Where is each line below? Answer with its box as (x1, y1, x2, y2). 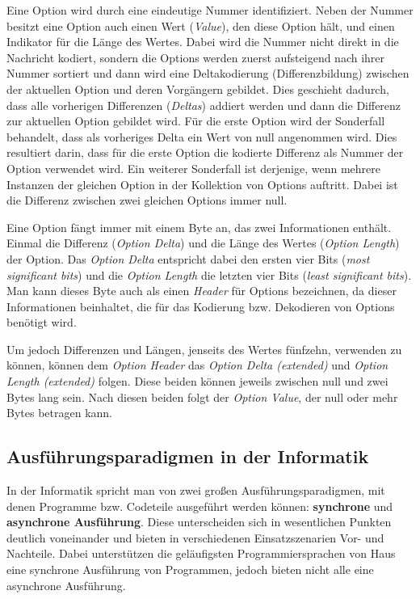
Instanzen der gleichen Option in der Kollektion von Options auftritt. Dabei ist (6, 175, 398, 192)
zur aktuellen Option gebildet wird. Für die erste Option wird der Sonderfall (6, 112, 385, 129)
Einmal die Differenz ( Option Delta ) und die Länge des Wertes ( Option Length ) (6, 234, 400, 251)
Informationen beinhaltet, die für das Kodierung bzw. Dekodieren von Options (6, 297, 395, 314)
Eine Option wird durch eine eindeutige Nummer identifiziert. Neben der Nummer (6, 2, 414, 18)
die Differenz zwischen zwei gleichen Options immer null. (6, 192, 288, 209)
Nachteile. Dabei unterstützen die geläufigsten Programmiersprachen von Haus (6, 545, 396, 562)
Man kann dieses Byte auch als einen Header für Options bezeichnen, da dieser (6, 282, 397, 299)
